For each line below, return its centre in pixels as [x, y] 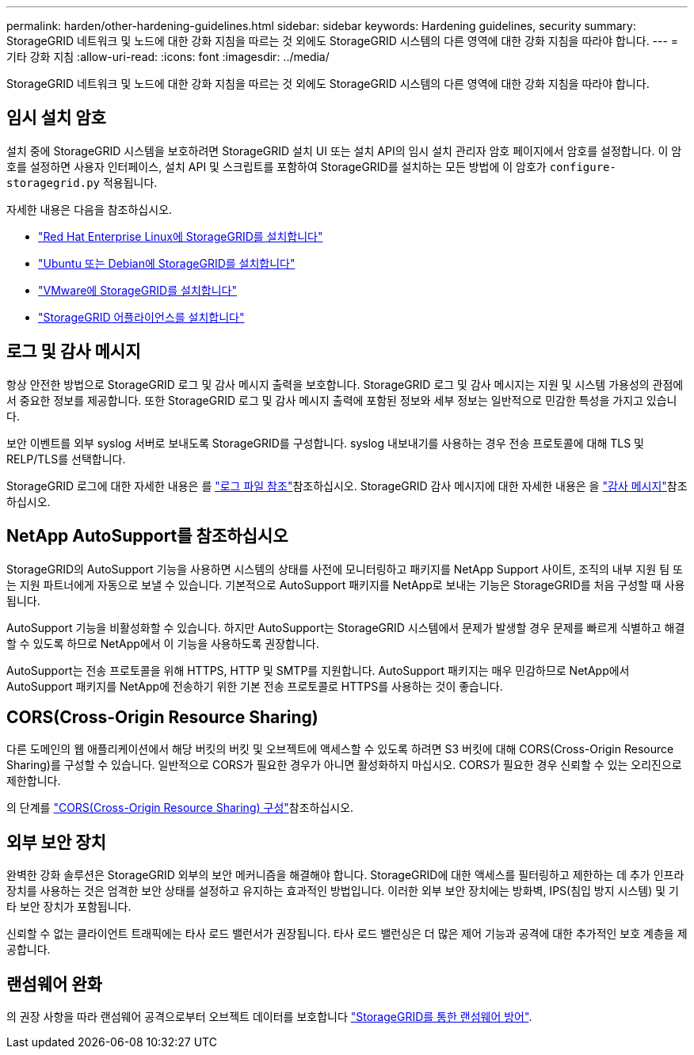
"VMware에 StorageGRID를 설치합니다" [137, 290]
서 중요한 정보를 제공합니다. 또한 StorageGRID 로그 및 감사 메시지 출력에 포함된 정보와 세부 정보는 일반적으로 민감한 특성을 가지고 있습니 [342, 400]
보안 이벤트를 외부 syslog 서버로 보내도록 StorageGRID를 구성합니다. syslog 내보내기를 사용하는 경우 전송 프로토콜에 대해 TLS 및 [325, 443]
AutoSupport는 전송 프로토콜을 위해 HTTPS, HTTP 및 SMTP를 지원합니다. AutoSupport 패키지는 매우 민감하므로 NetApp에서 [318, 670]
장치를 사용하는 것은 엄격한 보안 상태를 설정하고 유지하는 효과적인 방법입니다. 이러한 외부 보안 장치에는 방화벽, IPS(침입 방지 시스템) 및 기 [343, 891]
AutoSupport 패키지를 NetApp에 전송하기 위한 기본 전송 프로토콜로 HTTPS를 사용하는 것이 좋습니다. [255, 686]
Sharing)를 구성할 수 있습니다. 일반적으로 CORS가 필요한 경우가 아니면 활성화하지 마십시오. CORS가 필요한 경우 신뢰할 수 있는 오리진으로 [344, 765]
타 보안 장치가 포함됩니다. [69, 907]
